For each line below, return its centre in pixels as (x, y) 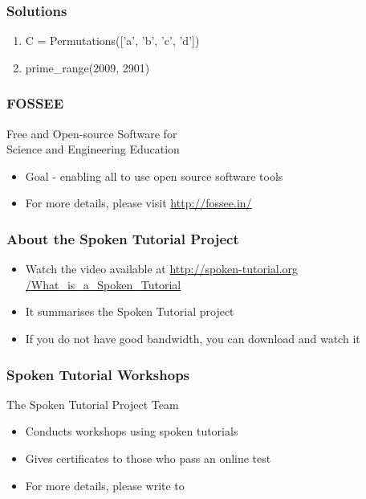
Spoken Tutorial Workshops (98, 374)
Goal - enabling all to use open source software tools (154, 176)
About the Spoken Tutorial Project (123, 238)
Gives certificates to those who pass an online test (148, 458)
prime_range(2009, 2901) (87, 67)
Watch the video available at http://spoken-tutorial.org (162, 269)
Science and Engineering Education (93, 149)
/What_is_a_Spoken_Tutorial (103, 284)
